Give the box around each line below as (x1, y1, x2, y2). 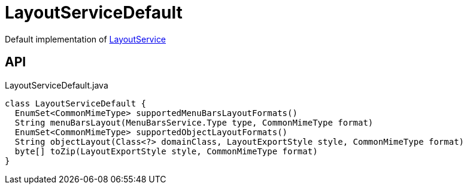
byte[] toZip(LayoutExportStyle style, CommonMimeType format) (14, 146, 318, 156)
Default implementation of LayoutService (5, 33, 166, 44)
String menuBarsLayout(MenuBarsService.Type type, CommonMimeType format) (14, 117, 374, 127)
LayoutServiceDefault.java (5, 80, 108, 90)
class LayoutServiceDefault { (5, 98, 147, 108)
